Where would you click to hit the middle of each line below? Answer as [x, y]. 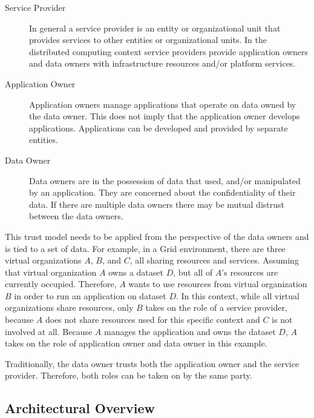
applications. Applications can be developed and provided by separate [159, 128]
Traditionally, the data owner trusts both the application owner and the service [152, 363]
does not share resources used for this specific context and [152, 320]
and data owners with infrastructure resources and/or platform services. [162, 63]
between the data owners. [76, 216]
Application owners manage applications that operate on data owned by [163, 104]
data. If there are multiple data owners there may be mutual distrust [157, 204]
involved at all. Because [49, 331]
